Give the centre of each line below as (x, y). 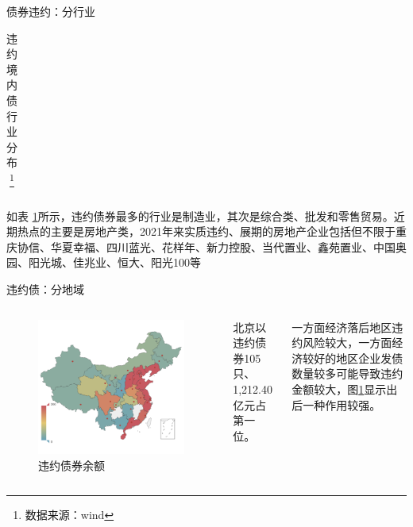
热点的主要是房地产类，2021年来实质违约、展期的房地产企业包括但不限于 (206, 231)
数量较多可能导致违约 (347, 373)
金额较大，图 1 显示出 (345, 389)
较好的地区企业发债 (353, 358)
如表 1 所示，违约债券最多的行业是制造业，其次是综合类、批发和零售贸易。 (200, 215)
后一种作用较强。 (336, 404)
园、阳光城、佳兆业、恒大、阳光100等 (104, 262)
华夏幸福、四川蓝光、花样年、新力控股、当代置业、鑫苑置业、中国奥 (228, 246)
